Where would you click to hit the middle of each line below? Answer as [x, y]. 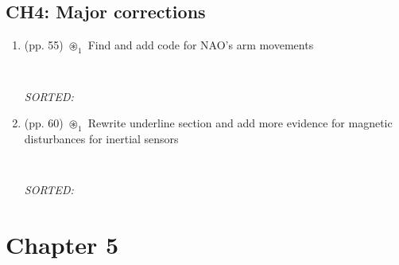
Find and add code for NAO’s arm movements [201, 45]
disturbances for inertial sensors [101, 139]
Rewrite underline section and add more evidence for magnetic [240, 123]
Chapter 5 [62, 245]
